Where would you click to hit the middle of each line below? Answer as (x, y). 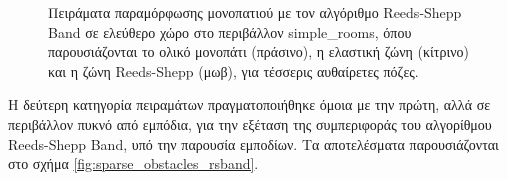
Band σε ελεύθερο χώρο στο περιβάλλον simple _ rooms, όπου (230, 31)
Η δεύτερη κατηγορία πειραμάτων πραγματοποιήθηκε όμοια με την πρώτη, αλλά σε (249, 104)
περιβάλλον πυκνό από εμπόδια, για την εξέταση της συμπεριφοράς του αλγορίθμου (250, 123)
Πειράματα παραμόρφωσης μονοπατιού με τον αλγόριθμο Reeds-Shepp (255, 12)
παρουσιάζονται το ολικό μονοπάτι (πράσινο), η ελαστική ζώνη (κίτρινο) (259, 51)
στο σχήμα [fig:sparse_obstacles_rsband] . (133, 163)
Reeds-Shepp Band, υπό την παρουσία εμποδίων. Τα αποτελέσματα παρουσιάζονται (253, 143)
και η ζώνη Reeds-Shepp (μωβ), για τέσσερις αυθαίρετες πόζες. (233, 70)
